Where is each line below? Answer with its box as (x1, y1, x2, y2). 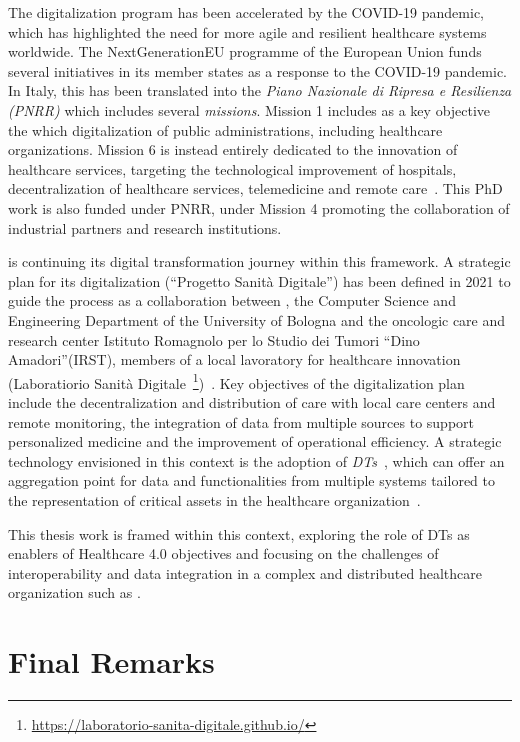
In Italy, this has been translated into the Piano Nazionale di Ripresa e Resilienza (8, 80, 512, 101)
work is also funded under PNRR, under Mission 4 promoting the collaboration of (8, 197, 510, 218)
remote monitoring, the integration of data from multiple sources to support (8, 411, 474, 432)
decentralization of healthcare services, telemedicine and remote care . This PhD (8, 178, 503, 199)
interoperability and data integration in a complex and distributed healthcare (8, 562, 483, 583)
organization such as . (8, 582, 141, 603)
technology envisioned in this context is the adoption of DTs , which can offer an (8, 450, 505, 471)
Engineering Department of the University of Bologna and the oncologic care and (8, 309, 506, 330)
